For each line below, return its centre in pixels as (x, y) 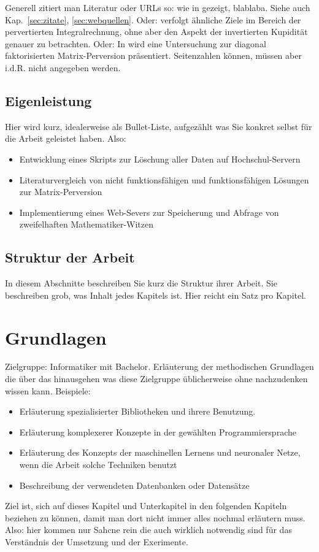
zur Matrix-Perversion (61, 192)
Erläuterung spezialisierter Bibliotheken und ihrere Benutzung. (137, 411)
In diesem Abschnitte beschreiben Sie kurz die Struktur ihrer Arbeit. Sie (141, 283)
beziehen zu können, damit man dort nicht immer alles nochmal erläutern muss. (155, 517)
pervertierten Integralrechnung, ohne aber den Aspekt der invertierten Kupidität (156, 32)
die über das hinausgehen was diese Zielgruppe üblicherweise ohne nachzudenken (156, 379)
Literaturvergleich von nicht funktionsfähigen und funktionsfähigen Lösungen (164, 179)
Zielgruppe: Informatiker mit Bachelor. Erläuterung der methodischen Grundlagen (159, 366)
